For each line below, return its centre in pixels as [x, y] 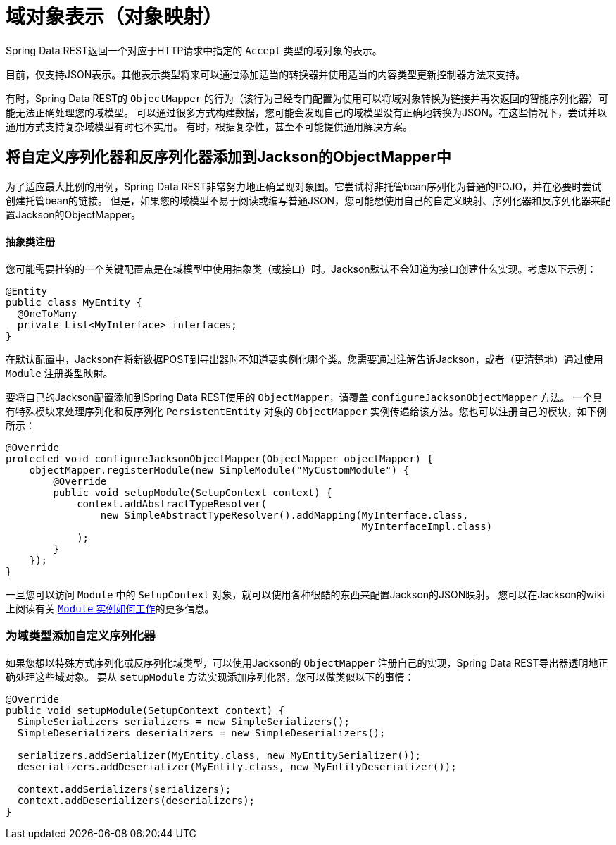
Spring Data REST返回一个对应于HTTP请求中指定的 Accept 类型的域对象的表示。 [194, 50]
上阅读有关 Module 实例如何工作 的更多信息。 [110, 608]
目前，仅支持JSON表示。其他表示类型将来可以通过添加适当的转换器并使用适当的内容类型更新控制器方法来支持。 [266, 74]
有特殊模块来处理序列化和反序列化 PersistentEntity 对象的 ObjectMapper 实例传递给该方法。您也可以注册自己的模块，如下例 [306, 411]
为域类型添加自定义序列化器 [81, 636]
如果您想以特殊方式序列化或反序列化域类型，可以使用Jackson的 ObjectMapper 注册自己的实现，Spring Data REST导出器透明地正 [307, 662]
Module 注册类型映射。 [59, 373]
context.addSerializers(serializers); [124, 789]
